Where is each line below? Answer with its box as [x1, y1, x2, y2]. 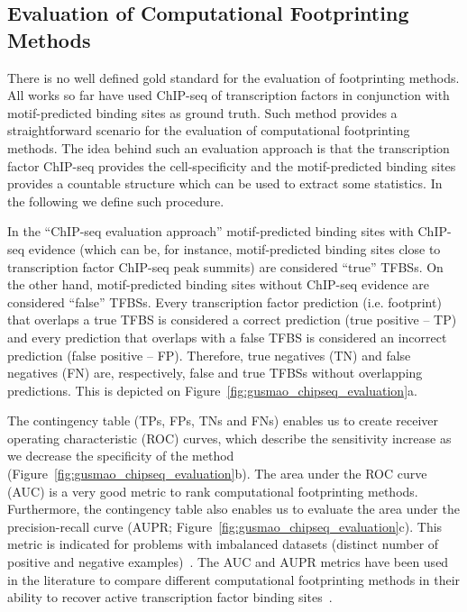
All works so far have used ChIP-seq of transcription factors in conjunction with [7, 86, 450, 105]
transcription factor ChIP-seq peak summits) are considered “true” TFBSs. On [7, 257, 444, 276]
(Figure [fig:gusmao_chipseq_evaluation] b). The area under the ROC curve [7, 464, 427, 483]
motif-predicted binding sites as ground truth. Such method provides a [7, 103, 398, 122]
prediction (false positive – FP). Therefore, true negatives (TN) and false [7, 345, 411, 364]
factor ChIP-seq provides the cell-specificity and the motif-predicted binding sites [7, 156, 456, 175]
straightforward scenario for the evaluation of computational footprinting [7, 121, 410, 140]
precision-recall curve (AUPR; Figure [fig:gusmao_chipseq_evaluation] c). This [7, 516, 443, 535]
